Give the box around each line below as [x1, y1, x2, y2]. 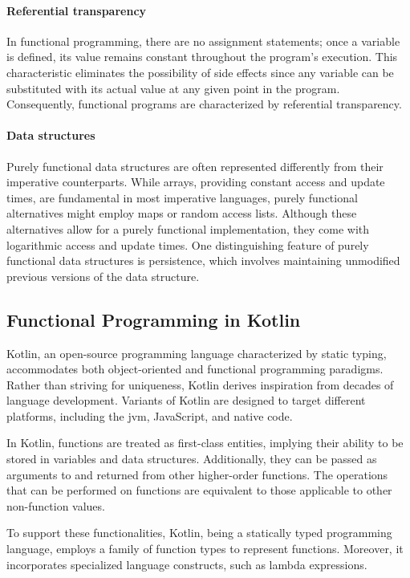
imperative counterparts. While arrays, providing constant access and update [6, 173, 385, 190]
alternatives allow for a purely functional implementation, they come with [6, 220, 370, 237]
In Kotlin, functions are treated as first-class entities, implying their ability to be [6, 434, 404, 451]
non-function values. [6, 497, 105, 514]
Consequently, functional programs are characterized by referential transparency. [6, 96, 402, 112]
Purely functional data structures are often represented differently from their [6, 157, 384, 174]
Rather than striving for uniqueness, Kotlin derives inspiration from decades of [6, 376, 394, 393]
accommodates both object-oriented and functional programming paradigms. [6, 360, 384, 377]
